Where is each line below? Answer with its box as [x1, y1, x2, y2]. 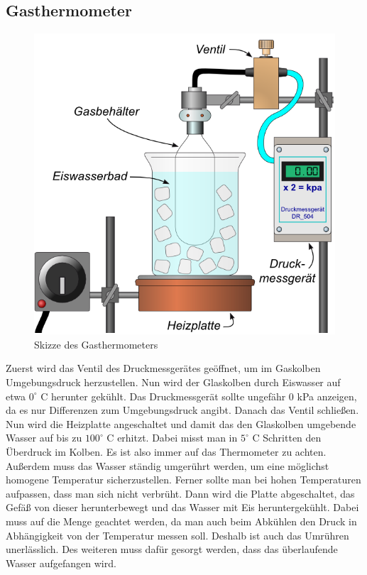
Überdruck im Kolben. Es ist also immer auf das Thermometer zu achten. [6, 444, 327, 459]
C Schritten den [252, 430, 322, 445]
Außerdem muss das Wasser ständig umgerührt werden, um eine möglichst [6, 458, 329, 473]
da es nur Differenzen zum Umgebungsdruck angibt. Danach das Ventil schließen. [6, 402, 359, 417]
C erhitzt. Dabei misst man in [106, 430, 238, 445]
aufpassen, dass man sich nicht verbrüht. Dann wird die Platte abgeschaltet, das [6, 486, 355, 500]
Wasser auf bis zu [6, 430, 82, 445]
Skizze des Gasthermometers [34, 336, 158, 351]
